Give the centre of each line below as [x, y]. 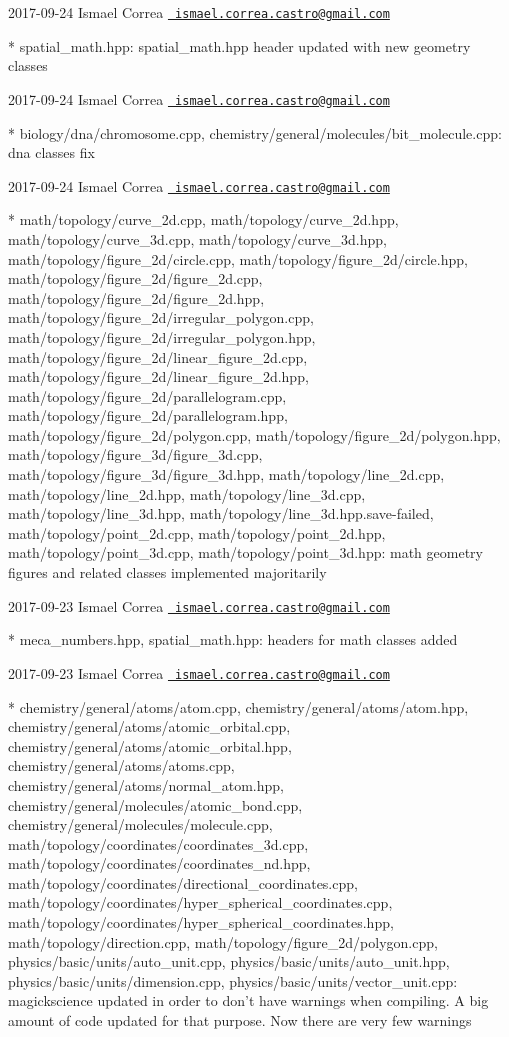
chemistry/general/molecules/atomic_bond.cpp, [155, 804]
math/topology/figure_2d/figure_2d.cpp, [135, 278]
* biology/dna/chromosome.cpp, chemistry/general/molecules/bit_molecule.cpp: [255, 132]
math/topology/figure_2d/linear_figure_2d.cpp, [158, 356]
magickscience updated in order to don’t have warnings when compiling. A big [248, 1000]
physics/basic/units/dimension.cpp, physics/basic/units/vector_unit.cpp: [233, 980]
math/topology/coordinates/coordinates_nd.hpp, [159, 863]
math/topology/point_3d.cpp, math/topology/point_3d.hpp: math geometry [245, 552]
